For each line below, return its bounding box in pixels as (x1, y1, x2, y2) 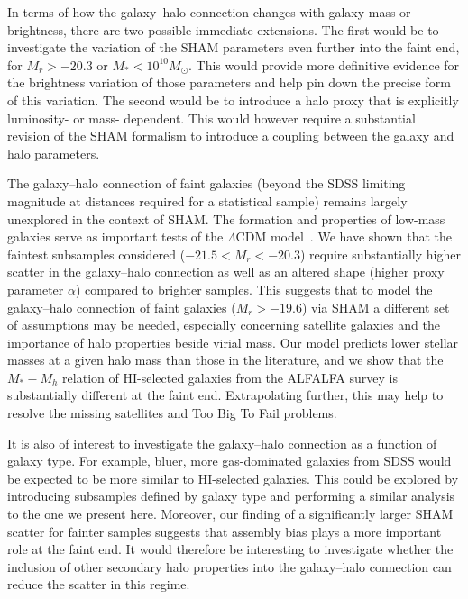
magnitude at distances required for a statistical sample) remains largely (7, 191, 408, 210)
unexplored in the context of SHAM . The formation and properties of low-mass (7, 209, 445, 228)
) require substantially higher (299, 244, 461, 263)
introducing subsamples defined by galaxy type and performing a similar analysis (7, 486, 455, 505)
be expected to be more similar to (7, 468, 195, 487)
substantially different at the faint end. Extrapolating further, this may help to (7, 386, 444, 404)
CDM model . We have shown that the (235, 227, 453, 246)
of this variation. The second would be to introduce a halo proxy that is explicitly (7, 90, 459, 109)
